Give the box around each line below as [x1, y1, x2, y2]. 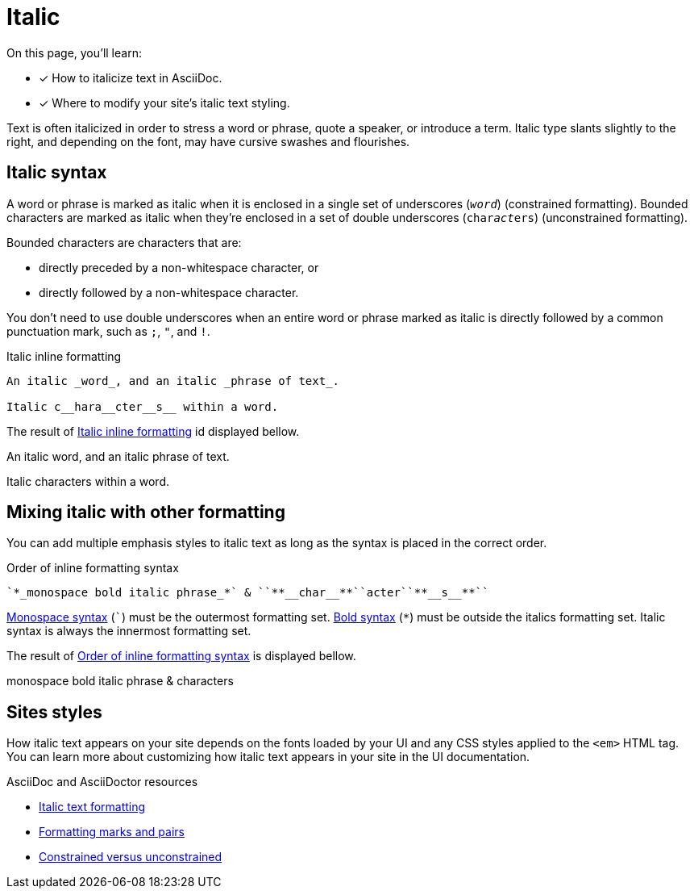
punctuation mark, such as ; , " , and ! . [6, 324, 210, 338]
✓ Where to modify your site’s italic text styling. [39, 95, 290, 110]
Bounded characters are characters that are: [6, 235, 242, 249]
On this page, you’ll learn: [6, 45, 142, 60]
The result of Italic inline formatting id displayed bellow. [6, 424, 300, 438]
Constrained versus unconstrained [39, 850, 222, 864]
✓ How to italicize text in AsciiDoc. [39, 70, 222, 85]
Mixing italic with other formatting [6, 502, 285, 523]
